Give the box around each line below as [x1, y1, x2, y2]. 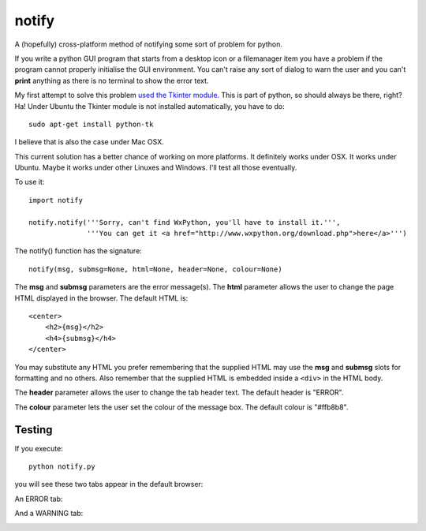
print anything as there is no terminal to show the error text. [14, 76, 209, 85]
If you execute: [14, 443, 63, 453]
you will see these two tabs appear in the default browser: [14, 480, 204, 489]
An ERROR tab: [14, 494, 63, 503]
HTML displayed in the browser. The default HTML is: [14, 293, 189, 303]
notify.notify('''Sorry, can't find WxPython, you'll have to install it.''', [28, 218, 341, 226]
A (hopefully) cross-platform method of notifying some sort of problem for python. [14, 39, 283, 49]
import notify [28, 196, 83, 204]
